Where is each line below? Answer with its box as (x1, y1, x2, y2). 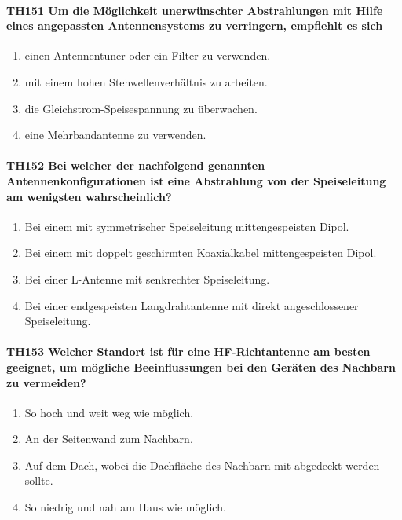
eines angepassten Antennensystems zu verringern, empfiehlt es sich (6, 17, 383, 34)
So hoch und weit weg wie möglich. (24, 404, 194, 420)
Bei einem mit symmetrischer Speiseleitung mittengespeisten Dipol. (24, 218, 349, 234)
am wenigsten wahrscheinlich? (6, 188, 172, 204)
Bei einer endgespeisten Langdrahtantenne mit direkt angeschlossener (24, 297, 359, 313)
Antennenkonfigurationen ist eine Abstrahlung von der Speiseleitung (6, 172, 386, 189)
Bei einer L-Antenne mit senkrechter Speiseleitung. (24, 270, 270, 287)
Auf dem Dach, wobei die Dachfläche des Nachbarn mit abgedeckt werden (24, 456, 380, 473)
